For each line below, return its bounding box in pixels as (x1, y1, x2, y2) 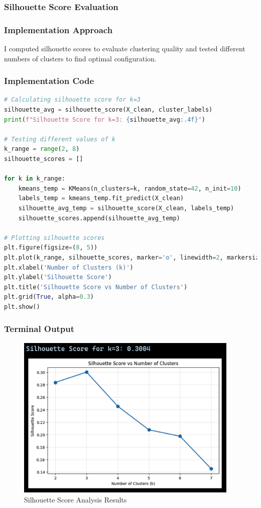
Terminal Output (4, 322, 74, 335)
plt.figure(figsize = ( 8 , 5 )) (4, 244, 98, 251)
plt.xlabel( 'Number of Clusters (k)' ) (4, 264, 134, 271)
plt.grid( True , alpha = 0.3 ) (4, 293, 94, 301)
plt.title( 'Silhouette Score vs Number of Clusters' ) (4, 283, 188, 291)
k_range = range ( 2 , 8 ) (4, 145, 80, 153)
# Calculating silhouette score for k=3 (4, 96, 141, 104)
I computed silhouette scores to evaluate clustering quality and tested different (4, 43, 245, 54)
